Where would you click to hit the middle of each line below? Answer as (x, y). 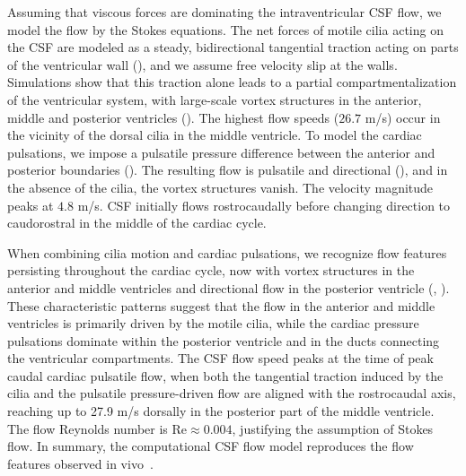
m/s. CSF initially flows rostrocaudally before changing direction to (264, 205)
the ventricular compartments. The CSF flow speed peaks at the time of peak (220, 358)
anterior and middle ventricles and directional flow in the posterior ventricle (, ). (229, 287)
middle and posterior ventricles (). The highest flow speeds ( (173, 117)
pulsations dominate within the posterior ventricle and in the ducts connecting (224, 340)
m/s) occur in (403, 117)
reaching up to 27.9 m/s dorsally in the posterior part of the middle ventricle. (221, 411)
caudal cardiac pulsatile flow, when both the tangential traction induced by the (225, 375)
